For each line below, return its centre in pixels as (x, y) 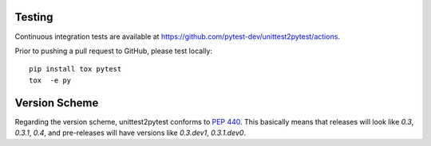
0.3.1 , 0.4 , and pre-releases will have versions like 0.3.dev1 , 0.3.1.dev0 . (130, 133)
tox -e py (50, 80)
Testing (34, 17)
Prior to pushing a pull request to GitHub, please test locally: (114, 51)
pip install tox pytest (75, 69)
